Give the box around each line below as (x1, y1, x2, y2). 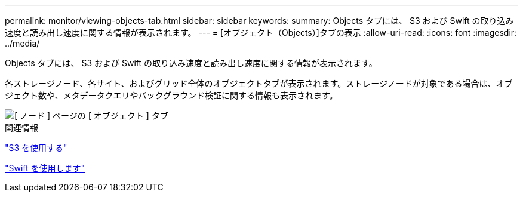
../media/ (5, 38, 40, 48)
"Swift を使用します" (5, 163, 85, 173)
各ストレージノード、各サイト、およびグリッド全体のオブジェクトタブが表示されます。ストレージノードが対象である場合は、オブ (5, 78, 513, 88)
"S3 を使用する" (5, 143, 67, 153)
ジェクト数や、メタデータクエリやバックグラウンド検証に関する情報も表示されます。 (5, 90, 338, 100)
